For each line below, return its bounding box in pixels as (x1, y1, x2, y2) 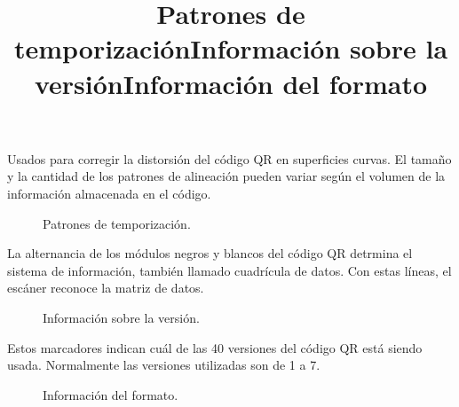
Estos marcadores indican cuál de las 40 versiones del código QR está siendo (7, 338, 423, 356)
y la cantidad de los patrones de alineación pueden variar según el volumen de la (7, 167, 446, 185)
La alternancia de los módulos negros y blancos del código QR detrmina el (7, 244, 413, 262)
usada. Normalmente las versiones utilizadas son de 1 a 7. (7, 356, 321, 374)
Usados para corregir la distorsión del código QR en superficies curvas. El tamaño (7, 149, 452, 168)
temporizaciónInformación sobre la (13, 30, 448, 67)
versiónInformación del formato (34, 65, 428, 101)
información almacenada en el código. (7, 184, 211, 202)
